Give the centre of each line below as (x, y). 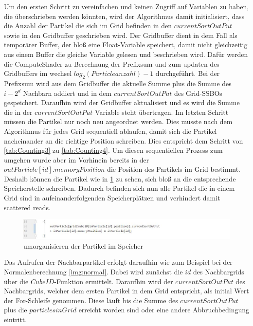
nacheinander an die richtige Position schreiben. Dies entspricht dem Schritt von (124, 140)
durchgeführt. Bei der (188, 73)
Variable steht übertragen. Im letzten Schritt (162, 112)
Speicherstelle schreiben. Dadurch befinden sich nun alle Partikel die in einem (119, 188)
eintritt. (16, 319)
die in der (18, 112)
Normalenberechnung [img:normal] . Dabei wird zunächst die (93, 271)
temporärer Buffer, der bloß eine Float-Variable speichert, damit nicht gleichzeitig (126, 45)
